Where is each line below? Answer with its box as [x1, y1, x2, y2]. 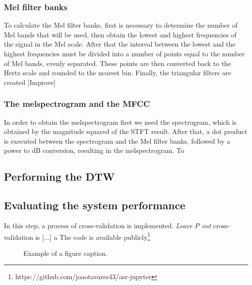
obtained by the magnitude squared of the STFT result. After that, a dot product [4, 126, 248, 136]
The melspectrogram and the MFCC [4, 98, 150, 110]
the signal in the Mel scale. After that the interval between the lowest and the [4, 39, 236, 49]
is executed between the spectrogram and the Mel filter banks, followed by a [4, 135, 230, 146]
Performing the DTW [4, 169, 115, 184]
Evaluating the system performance [4, 198, 186, 213]
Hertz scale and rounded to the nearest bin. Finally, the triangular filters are [4, 67, 231, 78]
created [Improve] [4, 77, 56, 87]
